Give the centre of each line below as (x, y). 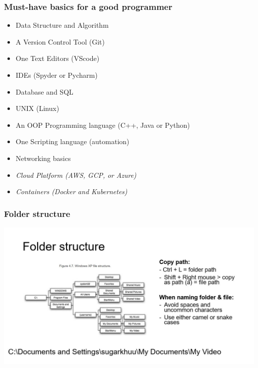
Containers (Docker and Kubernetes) (71, 191)
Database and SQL (44, 91)
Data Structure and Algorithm (62, 25)
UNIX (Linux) (37, 108)
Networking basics (43, 158)
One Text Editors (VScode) (58, 58)
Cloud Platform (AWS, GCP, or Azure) (76, 175)
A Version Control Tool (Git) (60, 41)
